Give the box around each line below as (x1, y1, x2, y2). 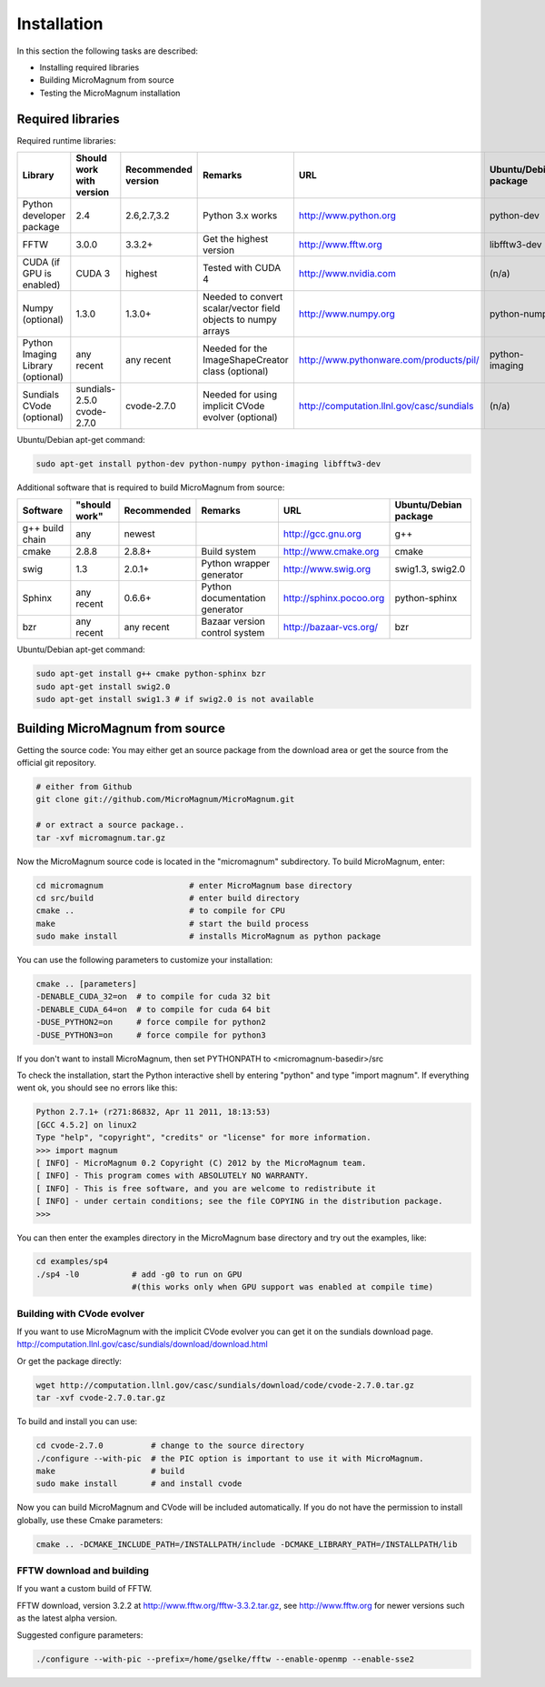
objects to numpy (203, 314, 277, 326)
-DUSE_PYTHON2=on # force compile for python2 (35, 1017, 267, 1028)
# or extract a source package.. (35, 819, 185, 830)
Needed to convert (203, 291, 283, 304)
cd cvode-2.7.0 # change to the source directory (35, 1441, 304, 1451)
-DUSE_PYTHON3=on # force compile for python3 (35, 1029, 267, 1040)
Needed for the (203, 342, 268, 355)
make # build (35, 1465, 185, 1476)
